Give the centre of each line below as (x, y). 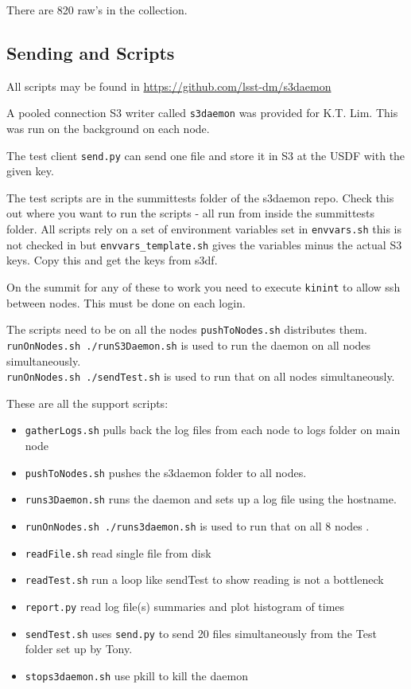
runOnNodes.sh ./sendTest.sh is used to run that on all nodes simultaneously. (201, 376)
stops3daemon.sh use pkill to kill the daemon (136, 675)
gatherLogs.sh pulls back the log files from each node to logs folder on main (213, 430)
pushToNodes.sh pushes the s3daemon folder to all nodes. (166, 472)
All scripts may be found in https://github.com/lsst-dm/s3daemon (169, 86)
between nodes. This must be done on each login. (126, 302)
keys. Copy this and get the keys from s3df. (112, 260)
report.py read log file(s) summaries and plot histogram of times (185, 606)
